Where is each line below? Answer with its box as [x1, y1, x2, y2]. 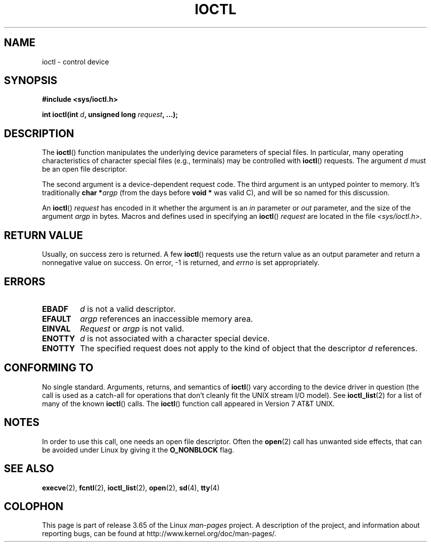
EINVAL [42, 323, 71, 334]
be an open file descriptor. [42, 165, 127, 174]
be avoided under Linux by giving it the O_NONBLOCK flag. [42, 445, 234, 454]
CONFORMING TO [4, 362, 93, 374]
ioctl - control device [42, 57, 109, 66]
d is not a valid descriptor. [80, 303, 176, 314]
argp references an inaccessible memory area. [80, 313, 253, 324]
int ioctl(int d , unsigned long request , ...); [42, 110, 178, 119]
